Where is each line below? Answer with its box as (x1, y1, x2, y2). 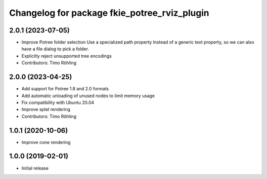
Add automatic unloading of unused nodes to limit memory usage (21, 93, 155, 99)
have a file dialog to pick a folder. (21, 46, 89, 52)
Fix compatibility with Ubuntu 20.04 (21, 99, 94, 106)
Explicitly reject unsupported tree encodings (21, 53, 112, 59)
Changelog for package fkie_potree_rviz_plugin (9, 7, 210, 18)
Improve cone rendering (21, 139, 71, 145)
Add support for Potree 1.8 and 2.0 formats (21, 86, 109, 92)
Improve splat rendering (21, 107, 71, 112)
